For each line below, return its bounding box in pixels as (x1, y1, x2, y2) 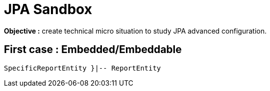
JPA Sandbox (4, 1, 92, 18)
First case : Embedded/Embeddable (4, 43, 182, 56)
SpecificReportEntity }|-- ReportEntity (4, 64, 161, 72)
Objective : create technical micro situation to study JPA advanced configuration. (4, 26, 267, 35)
